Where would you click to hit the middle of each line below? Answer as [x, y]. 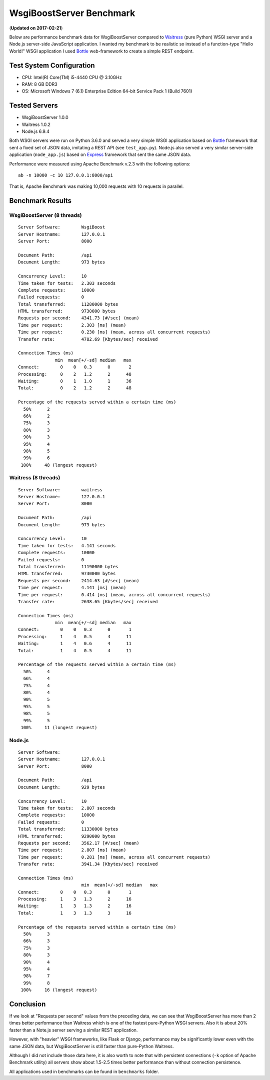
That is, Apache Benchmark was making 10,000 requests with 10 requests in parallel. [96, 186]
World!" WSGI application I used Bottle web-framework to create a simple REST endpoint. [101, 51]
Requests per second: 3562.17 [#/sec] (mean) [79, 843]
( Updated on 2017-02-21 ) [36, 28]
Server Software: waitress [60, 490]
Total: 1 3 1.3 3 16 [75, 913]
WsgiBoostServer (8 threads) [45, 215]
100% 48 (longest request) [59, 465]
